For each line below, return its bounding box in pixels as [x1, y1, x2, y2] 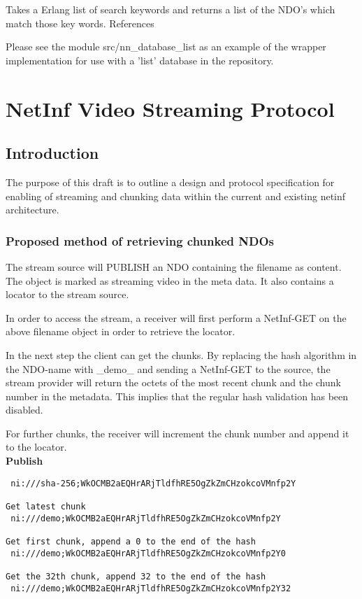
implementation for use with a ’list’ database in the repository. [6, 52, 274, 67]
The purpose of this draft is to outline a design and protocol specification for [6, 174, 335, 189]
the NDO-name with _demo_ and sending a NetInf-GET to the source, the [6, 361, 331, 376]
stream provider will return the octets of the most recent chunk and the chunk [6, 375, 341, 390]
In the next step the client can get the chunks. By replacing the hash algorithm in [6, 347, 357, 362]
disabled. [6, 402, 43, 417]
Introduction [6, 142, 99, 164]
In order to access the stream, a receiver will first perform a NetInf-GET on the [6, 310, 347, 325]
